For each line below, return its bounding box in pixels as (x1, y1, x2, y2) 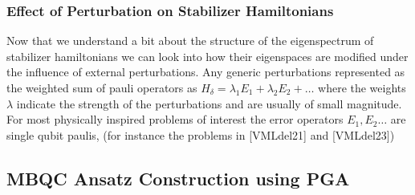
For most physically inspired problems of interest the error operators (6, 111, 344, 128)
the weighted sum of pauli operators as (6, 79, 197, 95)
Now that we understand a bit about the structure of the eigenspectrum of (6, 32, 374, 49)
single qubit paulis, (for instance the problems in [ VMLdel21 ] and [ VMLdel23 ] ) (6, 126, 395, 143)
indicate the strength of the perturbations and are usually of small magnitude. (16, 95, 402, 112)
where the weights (318, 79, 406, 95)
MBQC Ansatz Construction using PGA (6, 165, 350, 190)
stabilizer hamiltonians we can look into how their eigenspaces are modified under (6, 47, 409, 64)
